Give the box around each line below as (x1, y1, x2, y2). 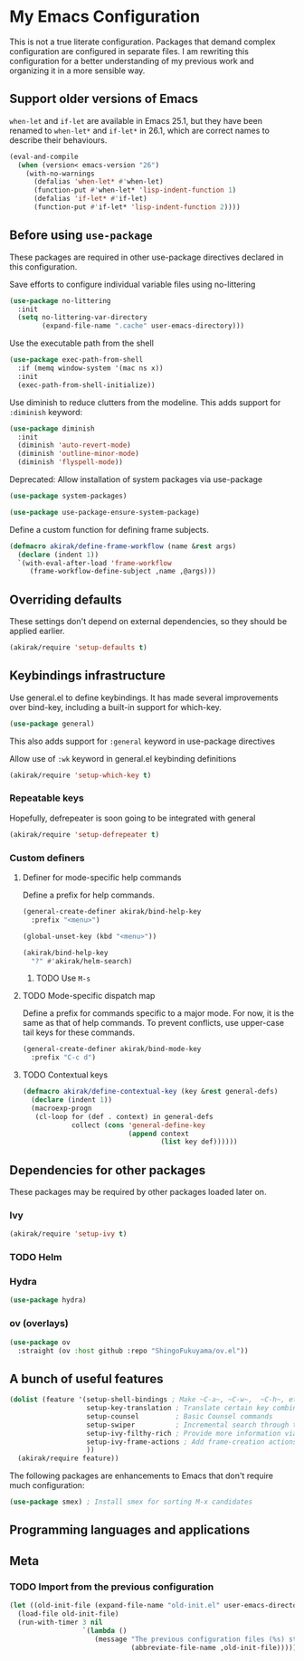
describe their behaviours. (9, 134, 108, 146)
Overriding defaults (9, 592, 122, 607)
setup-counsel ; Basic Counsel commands (86, 1411, 273, 1421)
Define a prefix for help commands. (22, 889, 156, 901)
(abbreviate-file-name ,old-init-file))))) (130, 1643, 298, 1652)
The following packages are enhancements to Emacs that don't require (9, 1470, 274, 1481)
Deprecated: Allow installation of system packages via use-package (9, 474, 263, 485)
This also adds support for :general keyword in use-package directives (9, 736, 276, 746)
